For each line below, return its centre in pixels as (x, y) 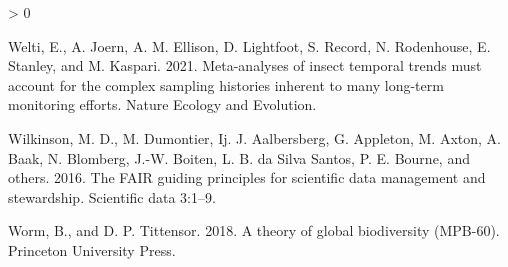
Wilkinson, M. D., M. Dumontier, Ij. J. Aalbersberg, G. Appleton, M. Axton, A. (254, 137)
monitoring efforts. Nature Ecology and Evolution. (162, 104)
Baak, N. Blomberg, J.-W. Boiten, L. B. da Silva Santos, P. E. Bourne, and (239, 157)
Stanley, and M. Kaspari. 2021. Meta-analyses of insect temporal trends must (245, 65)
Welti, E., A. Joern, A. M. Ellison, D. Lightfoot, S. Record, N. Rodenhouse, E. (249, 45)
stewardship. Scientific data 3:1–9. (112, 196)
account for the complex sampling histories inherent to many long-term (226, 84)
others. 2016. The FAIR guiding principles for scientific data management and (247, 177)
